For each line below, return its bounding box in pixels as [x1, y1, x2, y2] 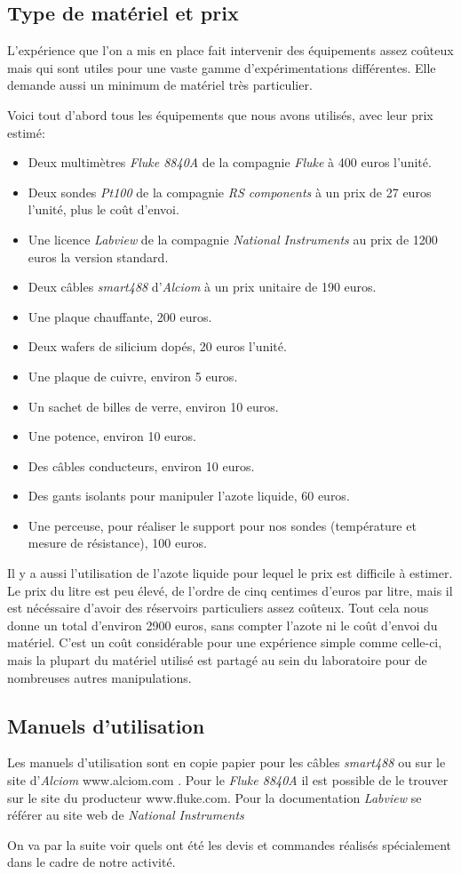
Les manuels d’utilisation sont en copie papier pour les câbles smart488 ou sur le [7, 753, 446, 772]
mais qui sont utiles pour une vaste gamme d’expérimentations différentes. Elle [7, 58, 436, 76]
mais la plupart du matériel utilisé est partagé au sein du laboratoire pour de [7, 651, 427, 670]
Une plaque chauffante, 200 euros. [28, 307, 212, 325]
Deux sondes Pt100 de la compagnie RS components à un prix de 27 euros [28, 182, 432, 201]
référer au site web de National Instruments [7, 806, 244, 824]
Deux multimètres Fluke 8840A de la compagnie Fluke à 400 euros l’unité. [28, 153, 432, 172]
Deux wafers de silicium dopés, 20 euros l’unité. [28, 337, 287, 356]
